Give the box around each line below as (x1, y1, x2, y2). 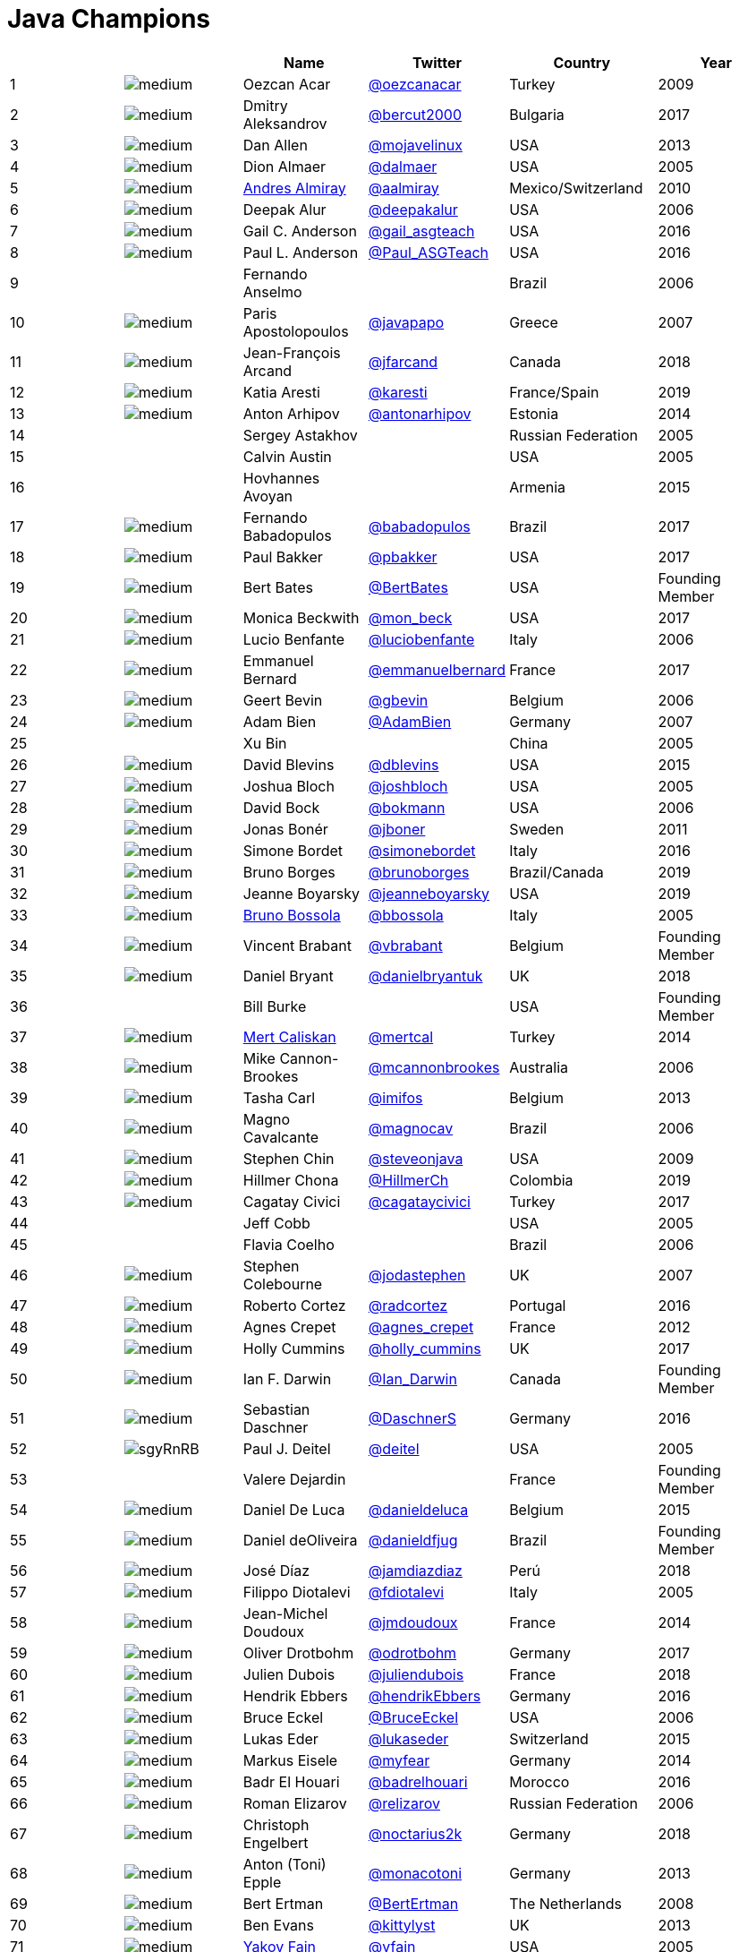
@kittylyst (368, 1915, 436, 1934)
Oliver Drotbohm (242, 1643, 354, 1662)
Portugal (509, 1296, 566, 1314)
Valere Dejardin (242, 1469, 346, 1488)
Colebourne (242, 1274, 323, 1293)
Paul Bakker (242, 547, 323, 566)
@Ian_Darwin (368, 1369, 457, 1388)
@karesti (368, 382, 428, 401)
